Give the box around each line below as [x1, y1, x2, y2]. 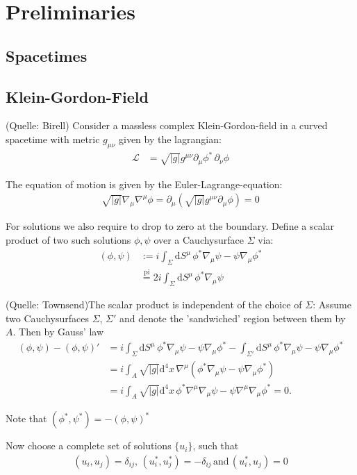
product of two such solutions [6, 232, 131, 247]
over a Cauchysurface [153, 232, 244, 247]
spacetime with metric [6, 131, 100, 146]
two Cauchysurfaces [6, 310, 89, 325]
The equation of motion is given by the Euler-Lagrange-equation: [6, 176, 283, 191]
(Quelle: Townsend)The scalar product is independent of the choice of [6, 297, 302, 311]
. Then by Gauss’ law [13, 324, 104, 339]
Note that [6, 411, 47, 426]
